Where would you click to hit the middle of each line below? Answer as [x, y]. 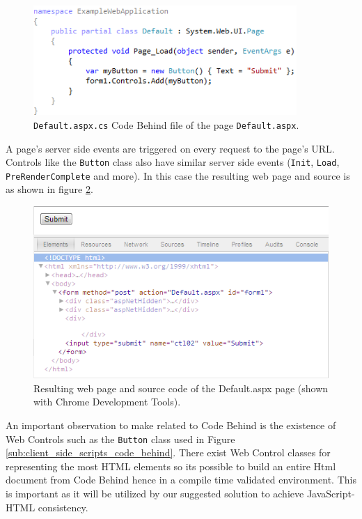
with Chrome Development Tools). [107, 402]
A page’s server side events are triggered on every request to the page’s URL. [170, 148]
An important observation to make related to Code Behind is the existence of [171, 425]
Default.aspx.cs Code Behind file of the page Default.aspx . [166, 124]
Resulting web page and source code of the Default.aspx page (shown [181, 388]
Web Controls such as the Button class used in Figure [120, 439]
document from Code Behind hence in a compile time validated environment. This [181, 480]
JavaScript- [331, 494]
